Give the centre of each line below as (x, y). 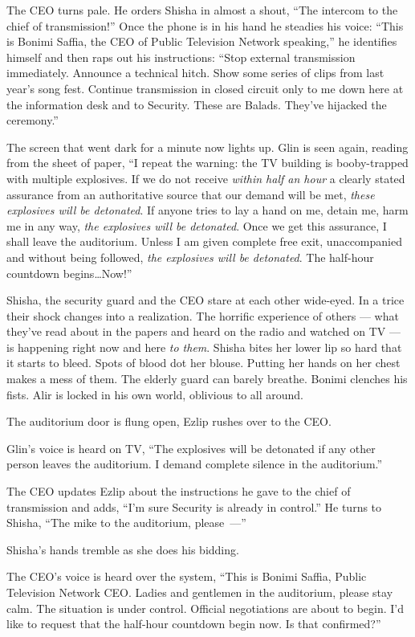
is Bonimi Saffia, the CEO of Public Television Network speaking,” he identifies (202, 41)
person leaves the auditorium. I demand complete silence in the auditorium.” (195, 464)
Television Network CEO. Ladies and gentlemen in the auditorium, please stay (200, 592)
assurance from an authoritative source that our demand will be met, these (191, 194)
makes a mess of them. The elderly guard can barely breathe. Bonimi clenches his (207, 379)
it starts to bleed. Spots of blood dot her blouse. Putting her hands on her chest (203, 363)
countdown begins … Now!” (69, 273)
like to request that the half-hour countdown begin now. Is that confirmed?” (194, 624)
